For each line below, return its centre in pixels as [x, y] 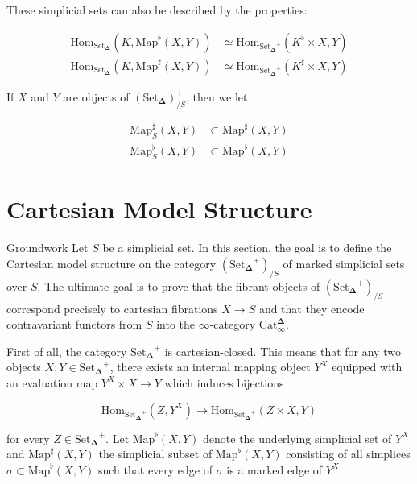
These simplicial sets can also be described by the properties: [157, 10]
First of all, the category [67, 351]
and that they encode [312, 308]
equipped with [367, 367]
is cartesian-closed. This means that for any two [283, 351]
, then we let [217, 96]
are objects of [96, 96]
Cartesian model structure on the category [111, 263]
